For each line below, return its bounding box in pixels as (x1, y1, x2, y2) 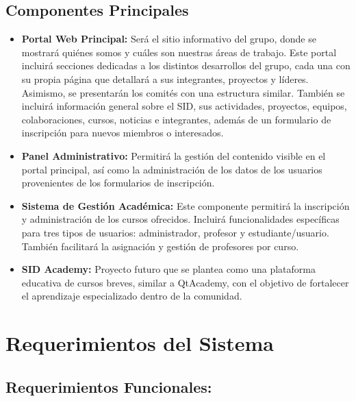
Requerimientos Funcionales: (5, 376, 212, 397)
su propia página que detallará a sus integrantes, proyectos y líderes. (21, 71, 309, 86)
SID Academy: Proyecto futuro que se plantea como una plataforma (21, 262, 316, 276)
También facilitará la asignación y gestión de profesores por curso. (21, 239, 299, 253)
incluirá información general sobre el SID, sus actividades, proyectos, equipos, (21, 99, 347, 113)
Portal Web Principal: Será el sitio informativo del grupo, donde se (21, 32, 316, 46)
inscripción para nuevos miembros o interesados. (21, 125, 224, 140)
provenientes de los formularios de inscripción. (21, 175, 215, 190)
